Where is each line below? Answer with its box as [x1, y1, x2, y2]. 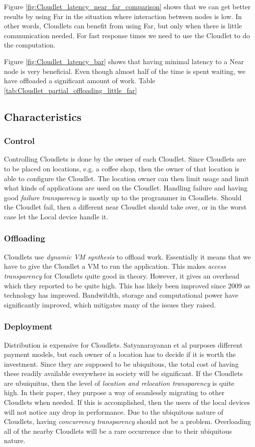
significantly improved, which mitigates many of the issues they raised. [4, 299, 216, 309]
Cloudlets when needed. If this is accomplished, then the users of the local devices [4, 397, 250, 407]
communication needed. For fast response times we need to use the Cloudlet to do [4, 30, 250, 40]
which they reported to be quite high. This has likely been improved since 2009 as [4, 280, 251, 290]
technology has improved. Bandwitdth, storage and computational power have [4, 290, 239, 300]
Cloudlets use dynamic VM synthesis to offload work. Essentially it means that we [4, 251, 251, 261]
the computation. [4, 40, 56, 50]
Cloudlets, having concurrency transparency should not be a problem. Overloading [4, 416, 251, 426]
